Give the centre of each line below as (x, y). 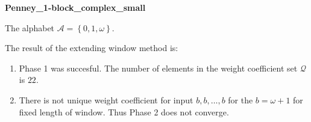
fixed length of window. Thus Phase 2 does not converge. (124, 111)
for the (240, 99)
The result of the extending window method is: (92, 48)
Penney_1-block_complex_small (75, 7)
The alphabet (30, 27)
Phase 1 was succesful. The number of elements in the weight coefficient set (158, 68)
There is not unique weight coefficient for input (106, 99)
